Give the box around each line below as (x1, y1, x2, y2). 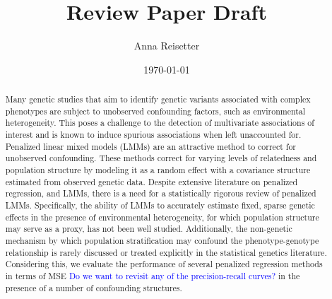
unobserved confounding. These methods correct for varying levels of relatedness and (5, 152, 317, 164)
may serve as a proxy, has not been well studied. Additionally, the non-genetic (5, 223, 292, 235)
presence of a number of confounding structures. (5, 281, 182, 293)
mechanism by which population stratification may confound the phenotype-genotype (5, 234, 319, 246)
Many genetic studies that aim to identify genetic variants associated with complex (5, 93, 311, 105)
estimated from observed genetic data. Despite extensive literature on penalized (5, 175, 298, 187)
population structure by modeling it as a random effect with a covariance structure (5, 164, 311, 176)
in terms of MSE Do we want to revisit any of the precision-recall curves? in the (5, 269, 300, 281)
